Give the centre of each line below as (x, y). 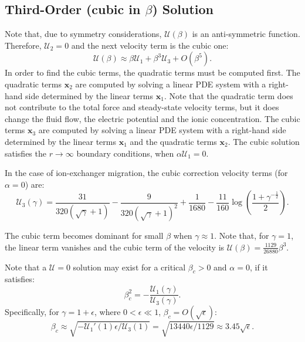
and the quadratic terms (173, 141)
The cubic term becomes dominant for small (84, 236)
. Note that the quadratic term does (228, 95)
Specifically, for (32, 312)
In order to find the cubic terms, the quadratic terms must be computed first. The (152, 72)
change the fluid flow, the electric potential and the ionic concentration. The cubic (152, 118)
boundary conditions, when (125, 153)
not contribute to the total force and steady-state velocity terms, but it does (142, 107)
